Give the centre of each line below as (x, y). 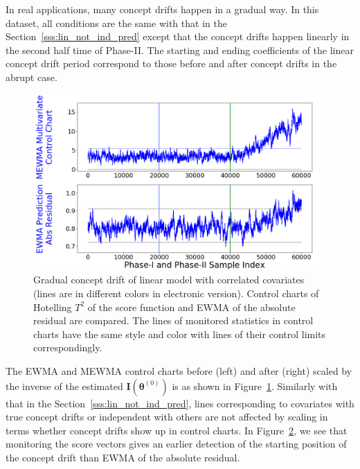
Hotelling (53, 307)
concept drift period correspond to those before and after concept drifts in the (171, 63)
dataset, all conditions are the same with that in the (116, 23)
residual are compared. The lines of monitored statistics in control (173, 320)
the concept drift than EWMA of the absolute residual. (123, 457)
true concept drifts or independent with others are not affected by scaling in (167, 417)
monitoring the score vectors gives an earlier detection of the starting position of (176, 444)
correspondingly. (68, 347)
